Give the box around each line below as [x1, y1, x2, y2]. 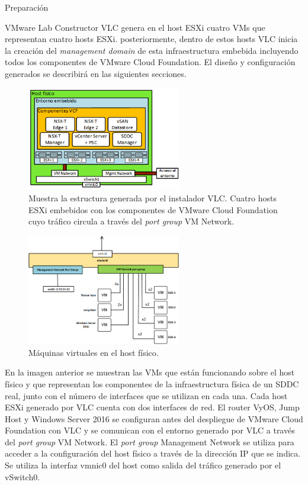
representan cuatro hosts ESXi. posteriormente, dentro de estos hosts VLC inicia [5, 33, 298, 45]
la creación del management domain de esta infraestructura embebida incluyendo [5, 44, 299, 56]
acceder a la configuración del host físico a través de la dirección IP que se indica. [5, 447, 301, 460]
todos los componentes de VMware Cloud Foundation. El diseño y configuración [5, 56, 296, 68]
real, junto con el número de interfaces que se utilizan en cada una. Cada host [5, 389, 288, 402]
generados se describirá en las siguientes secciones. [5, 67, 187, 79]
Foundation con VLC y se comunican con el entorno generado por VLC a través [5, 424, 295, 436]
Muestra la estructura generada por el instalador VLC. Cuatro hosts [28, 192, 277, 204]
